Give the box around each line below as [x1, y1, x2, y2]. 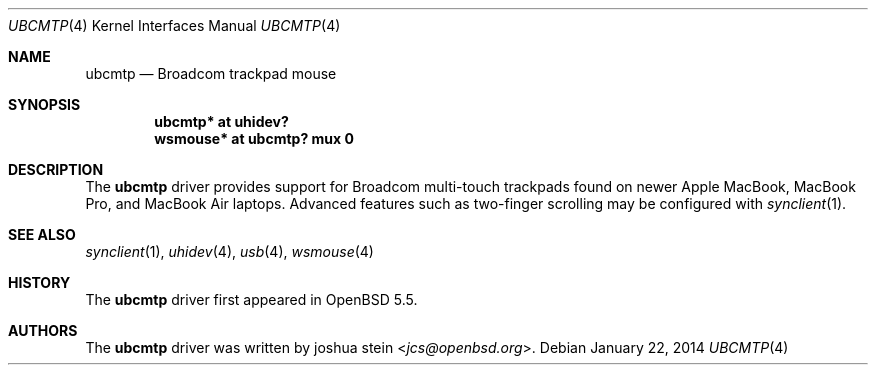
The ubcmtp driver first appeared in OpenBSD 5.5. [85, 291, 418, 308]
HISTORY [8, 274, 71, 291]
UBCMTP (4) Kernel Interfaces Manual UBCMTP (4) [8, 17, 341, 34]
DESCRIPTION [8, 161, 104, 178]
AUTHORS [8, 322, 78, 339]
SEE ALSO [8, 226, 76, 243]
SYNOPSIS [8, 96, 81, 113]
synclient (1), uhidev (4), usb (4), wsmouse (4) [85, 243, 374, 260]
